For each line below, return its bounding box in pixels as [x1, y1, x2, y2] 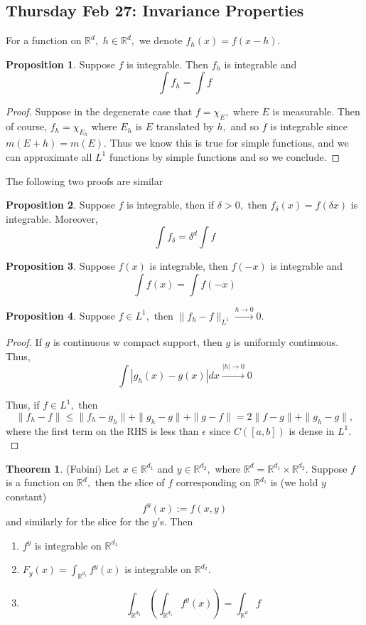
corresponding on [176, 475, 251, 490]
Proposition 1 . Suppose [6, 56, 115, 71]
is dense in [289, 423, 335, 438]
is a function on [6, 475, 74, 490]
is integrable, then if [127, 197, 215, 212]
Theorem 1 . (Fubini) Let [6, 461, 120, 476]
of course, [6, 119, 48, 134]
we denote [139, 33, 183, 48]
